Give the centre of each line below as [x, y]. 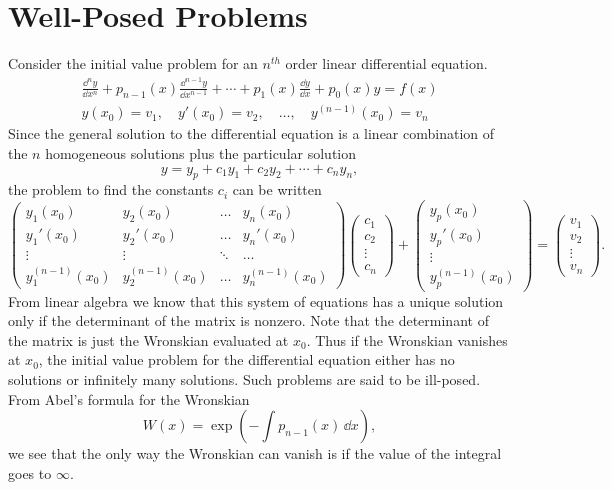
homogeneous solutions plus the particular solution [201, 153]
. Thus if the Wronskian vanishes [407, 339]
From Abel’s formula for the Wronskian [129, 398]
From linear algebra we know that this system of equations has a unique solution [256, 300]
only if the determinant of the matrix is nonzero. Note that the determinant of [248, 320]
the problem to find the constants [111, 189]
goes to [30, 472]
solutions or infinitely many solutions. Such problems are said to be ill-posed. [244, 379]
